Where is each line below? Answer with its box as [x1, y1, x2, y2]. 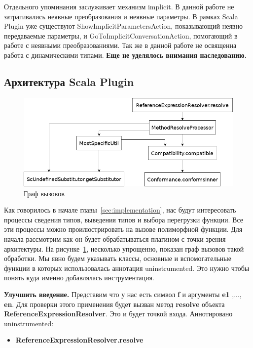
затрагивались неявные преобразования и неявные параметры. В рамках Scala [4, 11, 238, 21]
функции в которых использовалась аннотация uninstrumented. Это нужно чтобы [4, 262, 250, 273]
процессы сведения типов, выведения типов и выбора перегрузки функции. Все [4, 214, 243, 224]
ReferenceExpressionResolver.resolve [15, 335, 144, 345]
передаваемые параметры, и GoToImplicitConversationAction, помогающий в [4, 30, 238, 41]
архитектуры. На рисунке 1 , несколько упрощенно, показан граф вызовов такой [4, 243, 244, 254]
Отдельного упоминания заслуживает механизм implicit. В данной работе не [4, 1, 234, 11]
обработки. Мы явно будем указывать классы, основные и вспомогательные [4, 253, 231, 263]
